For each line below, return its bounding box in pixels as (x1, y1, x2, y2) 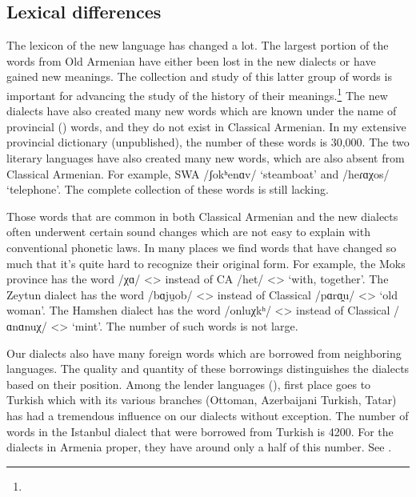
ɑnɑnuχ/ (6, 317, 47, 334)
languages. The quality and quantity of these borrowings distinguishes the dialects (6, 360, 410, 377)
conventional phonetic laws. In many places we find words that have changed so (6, 238, 397, 255)
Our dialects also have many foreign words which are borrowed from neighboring (6, 344, 402, 361)
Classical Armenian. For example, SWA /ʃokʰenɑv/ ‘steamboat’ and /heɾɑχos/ (6, 165, 390, 182)
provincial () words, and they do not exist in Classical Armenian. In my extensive (6, 118, 406, 134)
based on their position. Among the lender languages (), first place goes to (6, 375, 371, 392)
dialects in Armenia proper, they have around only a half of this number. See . (6, 439, 392, 455)
